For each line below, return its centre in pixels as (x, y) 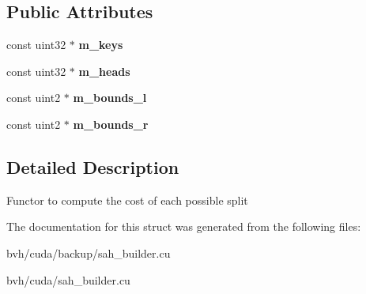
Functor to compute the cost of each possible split (127, 200)
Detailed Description (93, 166)
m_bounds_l (110, 98)
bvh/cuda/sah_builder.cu (68, 279)
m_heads (104, 71)
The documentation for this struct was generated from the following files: (184, 226)
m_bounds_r (111, 124)
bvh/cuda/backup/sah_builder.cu (89, 253)
